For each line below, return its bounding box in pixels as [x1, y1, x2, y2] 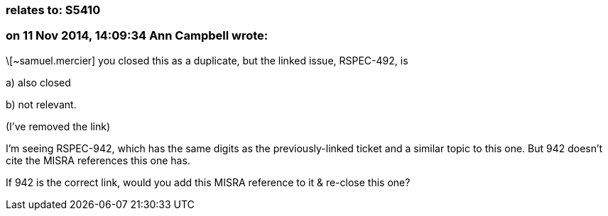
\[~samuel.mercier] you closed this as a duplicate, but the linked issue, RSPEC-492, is [6, 54, 408, 67]
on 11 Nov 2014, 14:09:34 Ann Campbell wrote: [6, 28, 268, 43]
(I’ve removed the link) [6, 120, 111, 132]
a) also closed [6, 76, 71, 89]
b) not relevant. [6, 98, 77, 110]
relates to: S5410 [6, 3, 101, 17]
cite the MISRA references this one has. [6, 154, 190, 166]
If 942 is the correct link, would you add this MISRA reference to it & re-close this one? [6, 176, 411, 188]
